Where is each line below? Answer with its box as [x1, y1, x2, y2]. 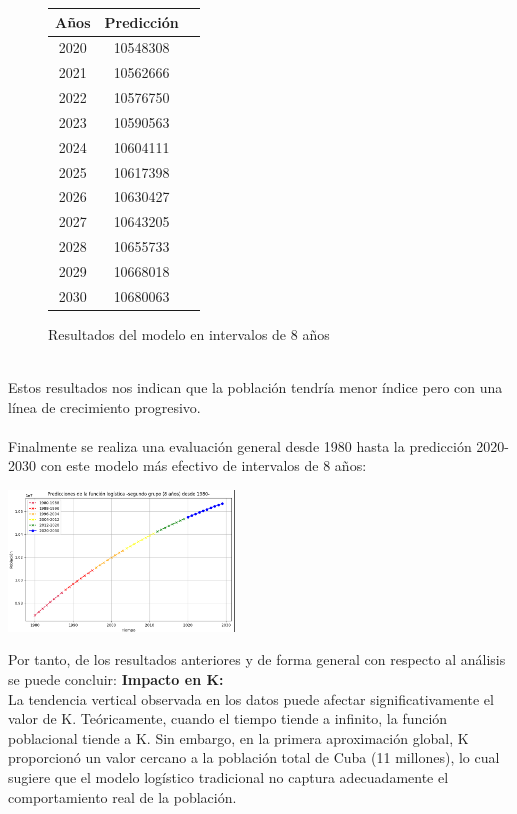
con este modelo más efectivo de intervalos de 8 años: [40, 455, 367, 476]
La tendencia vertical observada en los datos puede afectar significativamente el [8, 688, 494, 709]
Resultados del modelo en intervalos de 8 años [48, 323, 330, 344]
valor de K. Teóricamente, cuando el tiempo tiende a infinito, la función [8, 708, 448, 729]
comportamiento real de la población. [8, 786, 237, 807]
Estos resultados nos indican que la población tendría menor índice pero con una [8, 377, 503, 398]
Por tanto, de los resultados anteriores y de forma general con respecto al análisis [8, 649, 506, 670]
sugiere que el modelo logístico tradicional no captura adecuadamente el [8, 767, 449, 787]
